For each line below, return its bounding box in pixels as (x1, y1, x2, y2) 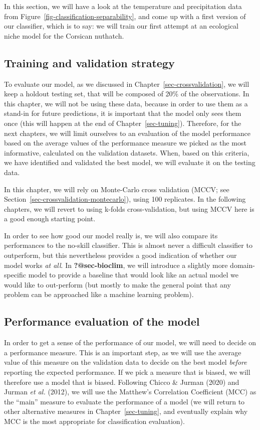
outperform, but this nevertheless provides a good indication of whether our (4, 250, 237, 260)
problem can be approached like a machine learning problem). (4, 289, 194, 300)
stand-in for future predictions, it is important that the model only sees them (4, 108, 241, 118)
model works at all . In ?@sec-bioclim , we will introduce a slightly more (4, 259, 228, 270)
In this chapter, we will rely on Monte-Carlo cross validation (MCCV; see (4, 184, 229, 194)
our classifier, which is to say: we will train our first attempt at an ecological (4, 21, 238, 31)
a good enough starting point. (4, 213, 96, 224)
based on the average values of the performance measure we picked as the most (4, 137, 246, 148)
